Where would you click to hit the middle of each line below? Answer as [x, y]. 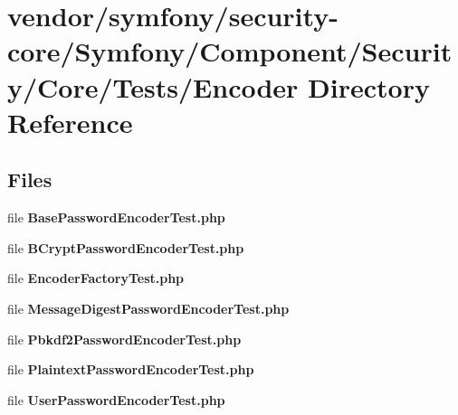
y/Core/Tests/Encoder [153, 86]
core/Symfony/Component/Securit [230, 51]
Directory [369, 86]
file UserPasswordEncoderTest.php [116, 399]
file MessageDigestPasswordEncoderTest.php [148, 308]
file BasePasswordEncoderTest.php [116, 217]
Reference [70, 122]
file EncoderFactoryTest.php [96, 278]
